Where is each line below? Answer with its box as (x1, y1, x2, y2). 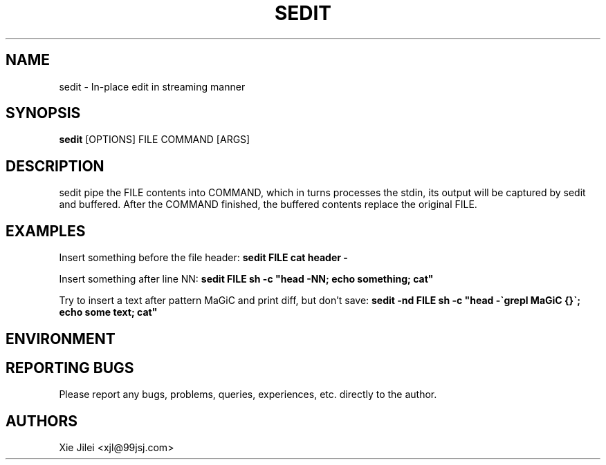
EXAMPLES (6, 222, 86, 240)
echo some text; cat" (59, 306, 158, 319)
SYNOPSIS (6, 104, 81, 122)
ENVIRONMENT (6, 330, 116, 348)
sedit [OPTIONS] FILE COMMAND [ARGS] (59, 133, 250, 146)
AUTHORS (6, 412, 78, 430)
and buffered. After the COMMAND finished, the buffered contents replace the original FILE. (59, 198, 477, 211)
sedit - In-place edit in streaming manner (59, 80, 246, 93)
